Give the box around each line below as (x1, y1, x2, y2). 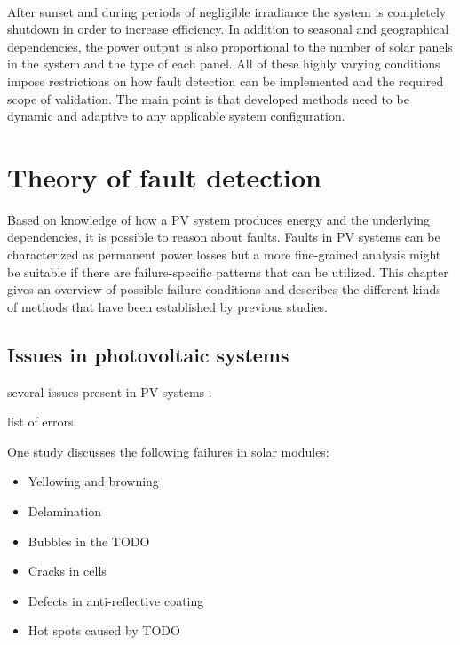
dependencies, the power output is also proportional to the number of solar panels (7, 36, 453, 55)
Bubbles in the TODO (28, 531, 150, 550)
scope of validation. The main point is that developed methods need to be (7, 89, 409, 107)
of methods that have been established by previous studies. (7, 297, 329, 315)
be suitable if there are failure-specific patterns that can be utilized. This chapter (7, 262, 448, 281)
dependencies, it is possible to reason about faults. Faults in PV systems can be (7, 227, 440, 246)
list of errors (7, 412, 74, 431)
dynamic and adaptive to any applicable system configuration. (7, 107, 345, 125)
